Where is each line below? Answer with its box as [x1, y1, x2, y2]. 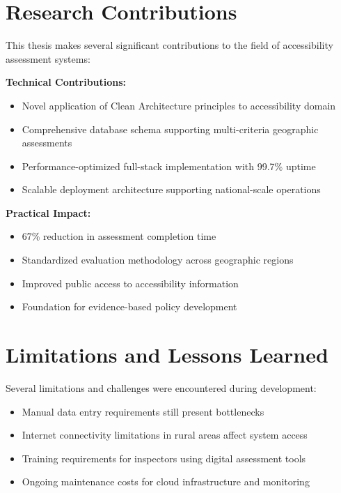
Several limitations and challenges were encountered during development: [6, 380, 317, 395]
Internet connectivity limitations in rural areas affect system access [22, 427, 308, 442]
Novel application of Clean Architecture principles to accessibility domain [22, 98, 336, 112]
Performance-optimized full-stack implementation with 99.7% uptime [22, 158, 316, 173]
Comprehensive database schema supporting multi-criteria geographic [22, 121, 319, 136]
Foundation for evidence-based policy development [22, 299, 237, 314]
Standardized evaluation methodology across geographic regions [22, 252, 294, 267]
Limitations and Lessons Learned [6, 340, 328, 369]
